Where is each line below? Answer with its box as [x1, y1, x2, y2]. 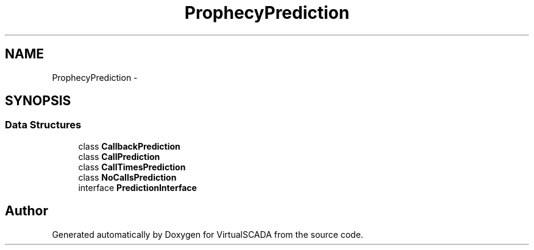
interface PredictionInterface [78, 182, 197, 193]
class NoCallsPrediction [78, 172, 177, 182]
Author [5, 203, 48, 219]
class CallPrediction [78, 151, 160, 162]
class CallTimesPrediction [78, 161, 186, 172]
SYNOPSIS [5, 93, 71, 109]
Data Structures [5, 119, 82, 131]
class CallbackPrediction [78, 141, 180, 151]
